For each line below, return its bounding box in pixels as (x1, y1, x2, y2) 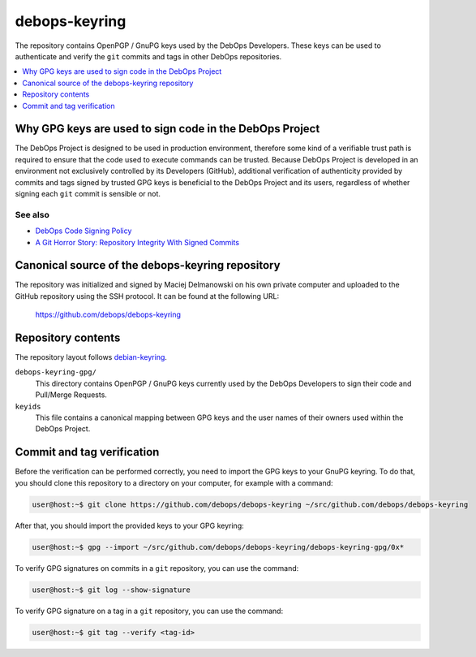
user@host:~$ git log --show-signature (32, 585, 191, 594)
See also (15, 209, 50, 220)
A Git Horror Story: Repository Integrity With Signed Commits (35, 237, 239, 247)
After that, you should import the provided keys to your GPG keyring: (15, 521, 245, 530)
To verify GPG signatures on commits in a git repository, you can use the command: (15, 563, 299, 573)
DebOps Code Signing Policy (35, 226, 132, 236)
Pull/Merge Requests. (35, 390, 107, 400)
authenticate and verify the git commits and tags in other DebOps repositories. (15, 51, 282, 61)
